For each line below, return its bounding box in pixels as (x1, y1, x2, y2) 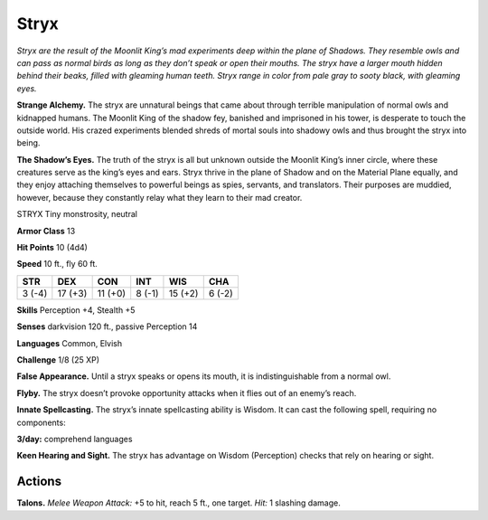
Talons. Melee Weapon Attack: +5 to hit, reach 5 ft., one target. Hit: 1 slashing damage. (16, 497, 341, 508)
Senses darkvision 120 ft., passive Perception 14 (16, 321, 198, 332)
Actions (16, 474, 62, 489)
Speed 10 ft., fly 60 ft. (16, 259, 99, 269)
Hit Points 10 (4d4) (16, 242, 88, 253)
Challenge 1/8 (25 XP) (16, 354, 99, 365)
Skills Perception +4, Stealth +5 (16, 304, 136, 316)
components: (16, 417, 67, 428)
